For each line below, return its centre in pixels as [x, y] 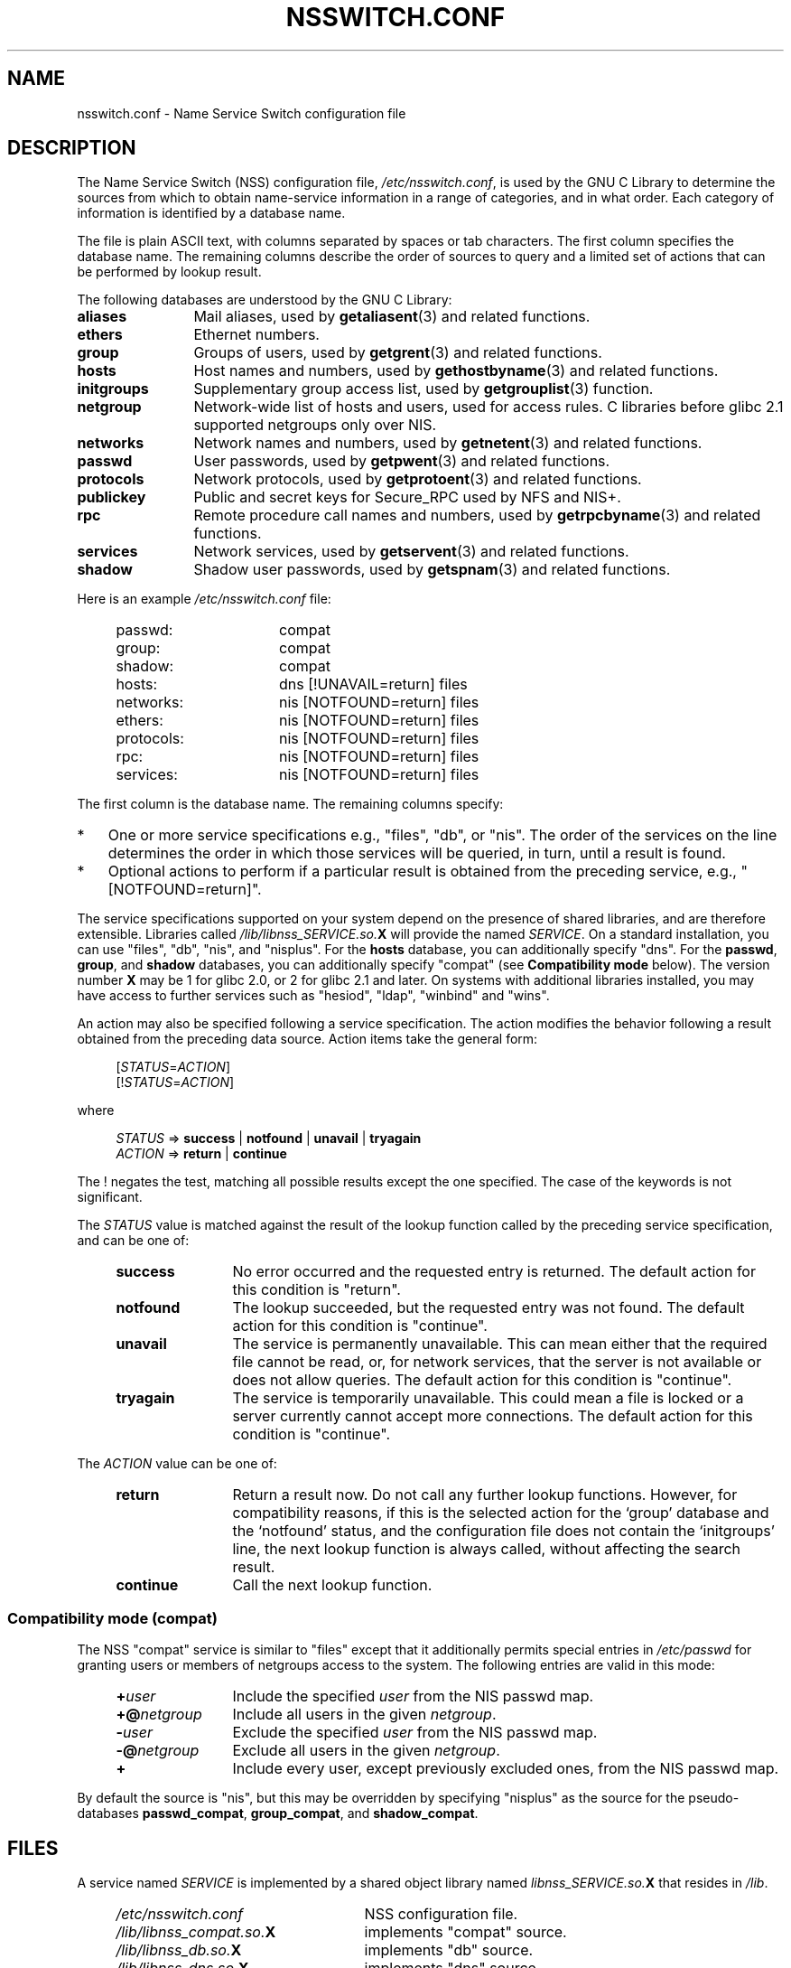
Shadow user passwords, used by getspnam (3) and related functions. [432, 570]
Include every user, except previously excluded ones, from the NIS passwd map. [506, 1769]
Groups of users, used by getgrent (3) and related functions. [398, 353]
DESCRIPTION [72, 148]
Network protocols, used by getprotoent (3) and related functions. [418, 479]
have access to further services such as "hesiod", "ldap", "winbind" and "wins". [313, 996]
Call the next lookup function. [332, 1585]
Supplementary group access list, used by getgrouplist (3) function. [423, 389]
